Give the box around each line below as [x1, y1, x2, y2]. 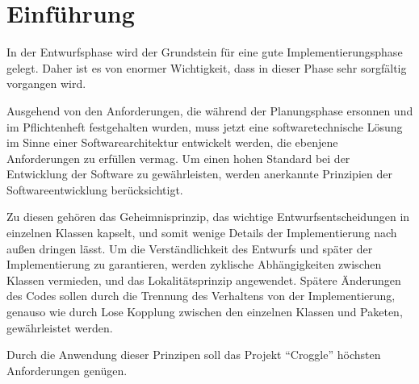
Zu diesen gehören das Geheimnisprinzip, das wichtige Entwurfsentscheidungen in [6, 208, 410, 225]
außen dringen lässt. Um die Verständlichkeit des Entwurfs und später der [6, 240, 373, 257]
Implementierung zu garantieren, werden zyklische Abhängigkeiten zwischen [6, 256, 382, 273]
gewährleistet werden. [6, 319, 113, 336]
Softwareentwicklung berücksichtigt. [6, 181, 183, 198]
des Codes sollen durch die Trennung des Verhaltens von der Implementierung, [6, 287, 396, 304]
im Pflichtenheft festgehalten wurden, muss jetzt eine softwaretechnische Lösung [6, 118, 403, 135]
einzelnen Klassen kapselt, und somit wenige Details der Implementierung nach [6, 224, 397, 241]
